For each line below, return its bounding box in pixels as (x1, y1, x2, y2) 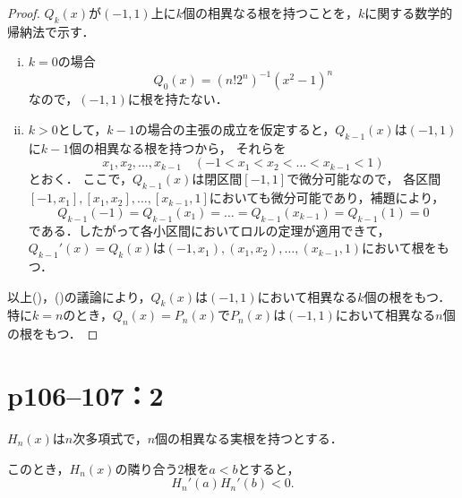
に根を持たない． (127, 90, 228, 108)
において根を (362, 238, 437, 257)
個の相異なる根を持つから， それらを (69, 138, 287, 157)
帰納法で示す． (7, 21, 95, 40)
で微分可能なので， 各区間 (287, 169, 441, 188)
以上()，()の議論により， (7, 287, 151, 305)
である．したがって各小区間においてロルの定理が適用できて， (28, 220, 390, 239)
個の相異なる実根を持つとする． (155, 428, 343, 447)
